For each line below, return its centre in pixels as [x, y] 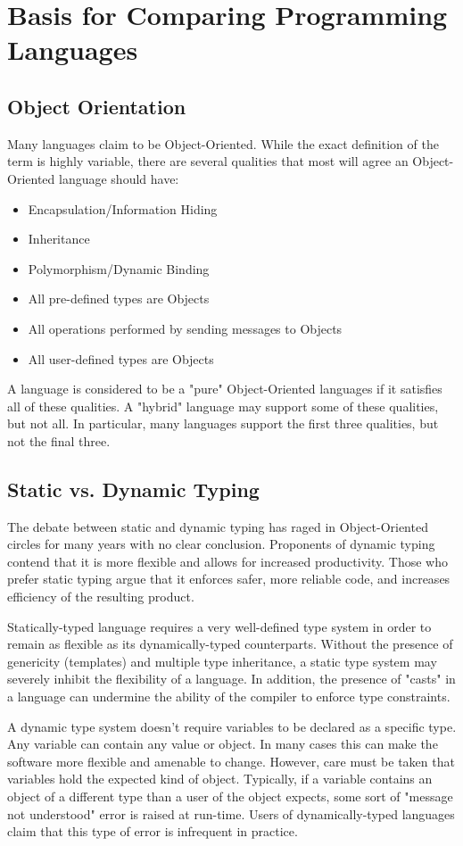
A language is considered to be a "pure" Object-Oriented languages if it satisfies [225, 389]
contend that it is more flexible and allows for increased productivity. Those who [227, 561]
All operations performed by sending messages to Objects [185, 328]
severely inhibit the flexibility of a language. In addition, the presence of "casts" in [231, 679]
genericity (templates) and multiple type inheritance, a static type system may [222, 661]
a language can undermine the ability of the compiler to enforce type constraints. [229, 697]
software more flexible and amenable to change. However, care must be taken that [231, 761]
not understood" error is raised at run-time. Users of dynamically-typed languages [231, 813]
